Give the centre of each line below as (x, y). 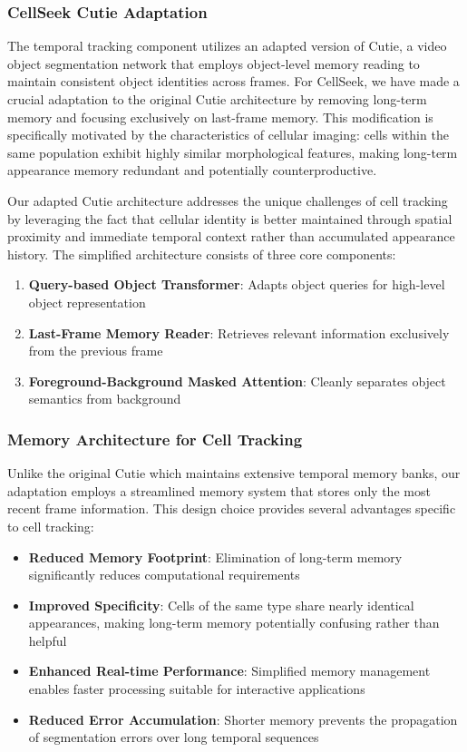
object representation (87, 302)
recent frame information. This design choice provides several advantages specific (232, 508)
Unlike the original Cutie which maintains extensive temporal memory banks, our (234, 473)
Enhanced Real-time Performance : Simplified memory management (229, 671)
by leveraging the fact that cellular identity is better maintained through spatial (230, 218)
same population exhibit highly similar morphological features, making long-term (233, 152)
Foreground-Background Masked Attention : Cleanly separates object (237, 381)
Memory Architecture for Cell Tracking (155, 439)
